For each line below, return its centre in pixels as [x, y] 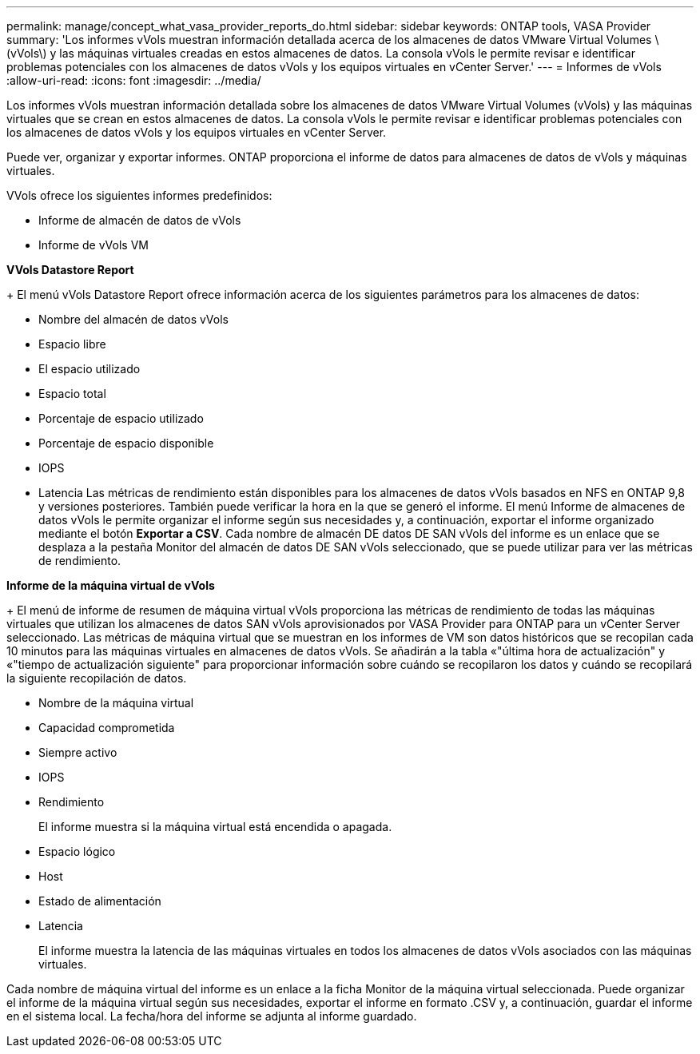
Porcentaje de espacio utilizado [121, 418]
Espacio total [72, 394]
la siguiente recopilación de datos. [97, 678]
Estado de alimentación [100, 901]
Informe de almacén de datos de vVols [140, 220]
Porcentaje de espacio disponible [126, 443]
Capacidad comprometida [107, 728]
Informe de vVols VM [93, 245]
